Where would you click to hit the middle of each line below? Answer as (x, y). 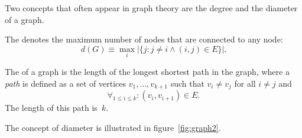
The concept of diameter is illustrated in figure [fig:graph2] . (113, 127)
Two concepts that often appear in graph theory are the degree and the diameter (151, 8)
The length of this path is (51, 108)
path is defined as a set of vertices (65, 83)
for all (245, 83)
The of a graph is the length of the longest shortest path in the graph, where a (147, 71)
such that (187, 83)
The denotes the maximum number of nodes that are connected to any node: (144, 39)
